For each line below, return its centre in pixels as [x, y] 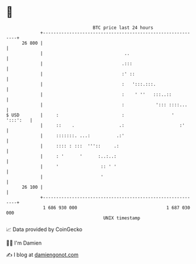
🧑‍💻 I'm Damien [24, 243]
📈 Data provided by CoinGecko [44, 229]
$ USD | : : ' [90, 115]
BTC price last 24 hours [123, 28]
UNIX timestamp [122, 218]
